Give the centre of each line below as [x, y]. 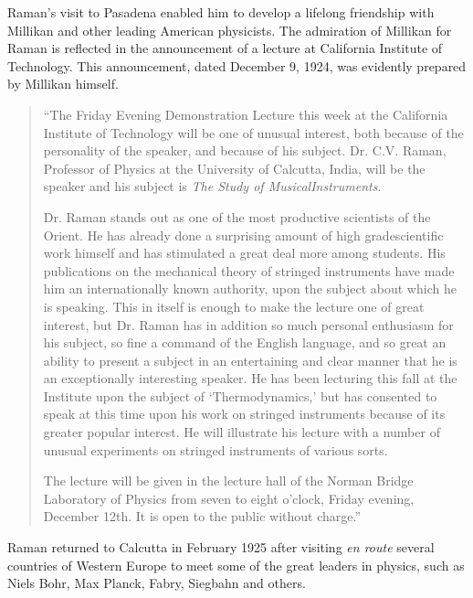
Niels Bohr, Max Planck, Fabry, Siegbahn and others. [157, 583]
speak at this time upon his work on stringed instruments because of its [244, 414]
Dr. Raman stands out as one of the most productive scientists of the [237, 216]
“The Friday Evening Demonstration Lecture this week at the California [246, 114]
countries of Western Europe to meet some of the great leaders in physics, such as [236, 565]
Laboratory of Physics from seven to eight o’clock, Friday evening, [229, 498]
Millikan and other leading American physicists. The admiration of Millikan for [230, 30]
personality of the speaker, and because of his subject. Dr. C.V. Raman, [245, 150]
